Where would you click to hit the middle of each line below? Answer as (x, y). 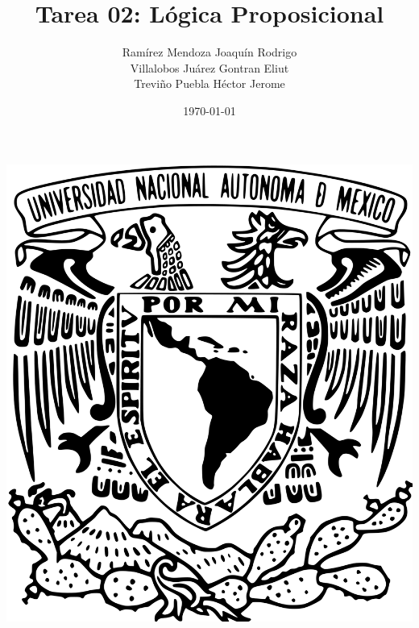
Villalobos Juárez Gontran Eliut (209, 67)
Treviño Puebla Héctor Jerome (209, 83)
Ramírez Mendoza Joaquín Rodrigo (209, 52)
